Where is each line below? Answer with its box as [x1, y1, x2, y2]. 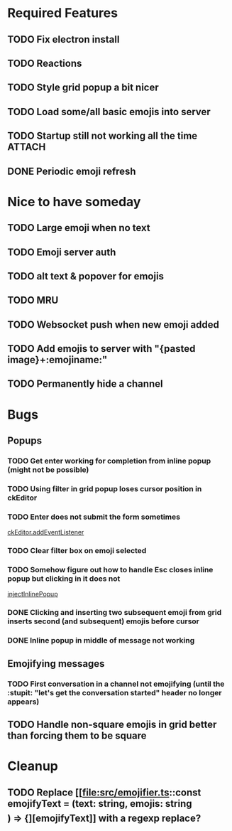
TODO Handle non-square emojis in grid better [7, 718, 217, 730]
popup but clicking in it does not [7, 574, 121, 584]
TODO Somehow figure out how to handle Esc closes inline [7, 565, 214, 575]
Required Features [7, 5, 118, 21]
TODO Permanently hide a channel [7, 378, 163, 390]
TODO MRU [7, 294, 59, 306]
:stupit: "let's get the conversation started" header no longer [7, 687, 222, 697]
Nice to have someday [7, 193, 141, 210]
